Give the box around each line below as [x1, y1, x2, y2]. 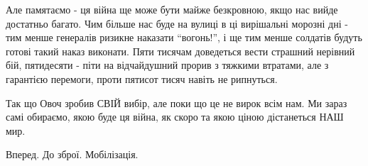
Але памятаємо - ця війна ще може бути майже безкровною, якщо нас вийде [6, 2, 338, 16]
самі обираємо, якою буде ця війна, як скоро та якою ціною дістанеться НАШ [6, 109, 344, 124]
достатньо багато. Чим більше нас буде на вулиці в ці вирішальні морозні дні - [6, 16, 348, 31]
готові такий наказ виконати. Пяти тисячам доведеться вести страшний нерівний [6, 43, 355, 58]
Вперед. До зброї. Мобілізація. [6, 147, 139, 162]
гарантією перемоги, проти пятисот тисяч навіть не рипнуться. [6, 71, 278, 86]
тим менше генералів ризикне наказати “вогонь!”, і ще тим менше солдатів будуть [6, 30, 362, 45]
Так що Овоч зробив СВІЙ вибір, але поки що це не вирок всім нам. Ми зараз [6, 95, 347, 110]
